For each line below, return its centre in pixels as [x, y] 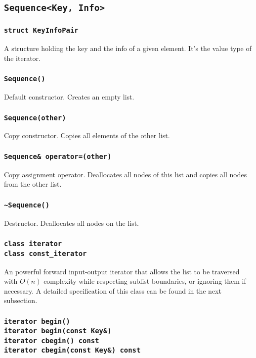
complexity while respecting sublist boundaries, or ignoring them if [145, 281]
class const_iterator [45, 253]
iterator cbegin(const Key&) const [72, 350]
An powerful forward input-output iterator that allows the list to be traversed [122, 271]
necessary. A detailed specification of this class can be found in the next [113, 290]
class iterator [33, 244]
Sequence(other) [35, 118]
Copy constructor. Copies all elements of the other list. [87, 135]
